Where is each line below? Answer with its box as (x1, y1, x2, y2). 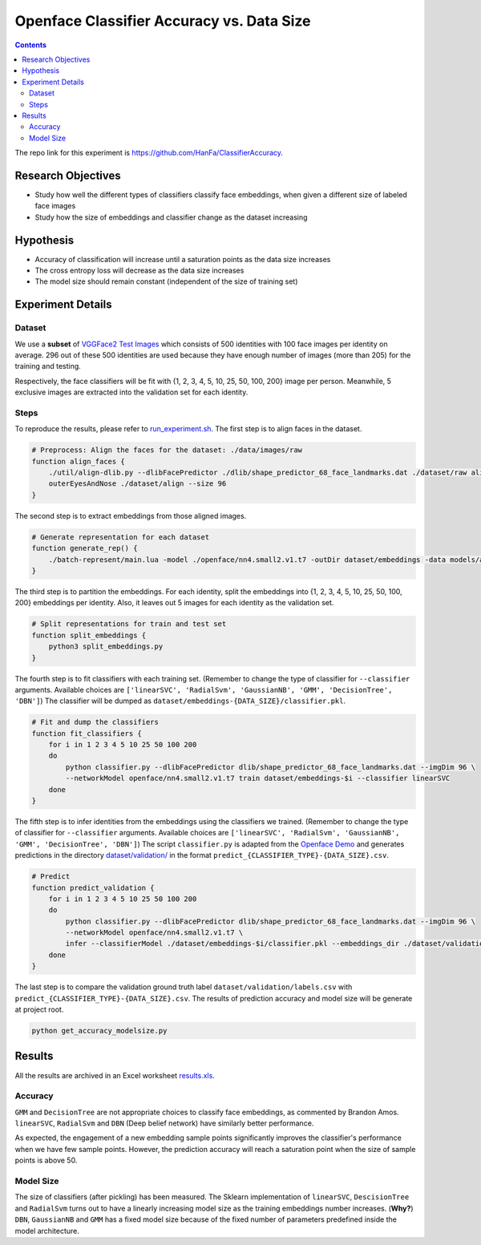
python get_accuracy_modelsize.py (31, 1026, 168, 1036)
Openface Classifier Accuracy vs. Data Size (14, 12, 311, 30)
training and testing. (14, 362, 82, 371)
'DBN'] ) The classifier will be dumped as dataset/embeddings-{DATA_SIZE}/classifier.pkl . (14, 696, 346, 705)
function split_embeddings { (31, 630, 147, 640)
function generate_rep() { (31, 544, 138, 553)
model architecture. (14, 1226, 79, 1235)
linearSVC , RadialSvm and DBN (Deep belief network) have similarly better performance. (14, 1118, 314, 1128)
